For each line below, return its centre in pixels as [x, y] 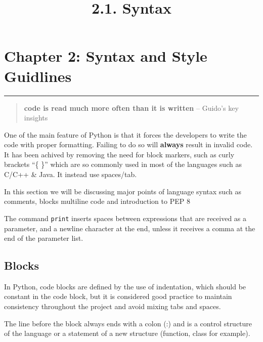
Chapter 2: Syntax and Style [106, 56]
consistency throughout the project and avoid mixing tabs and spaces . [113, 306]
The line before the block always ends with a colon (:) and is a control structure [128, 323]
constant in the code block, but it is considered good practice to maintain [118, 296]
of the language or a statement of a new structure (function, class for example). [127, 333]
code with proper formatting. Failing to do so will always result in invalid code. [128, 144]
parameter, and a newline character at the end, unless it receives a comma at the [130, 228]
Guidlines [38, 76]
